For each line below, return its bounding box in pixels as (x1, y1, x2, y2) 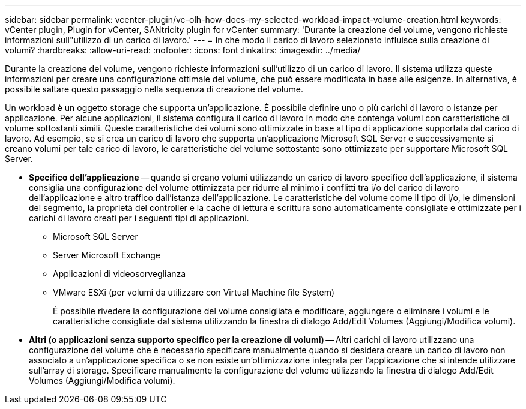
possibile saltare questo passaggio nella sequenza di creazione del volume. (5, 84, 303, 94)
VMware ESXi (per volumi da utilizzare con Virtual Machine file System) (53, 287, 335, 297)
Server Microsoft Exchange (53, 250, 160, 260)
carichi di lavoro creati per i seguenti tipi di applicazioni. (29, 213, 249, 223)
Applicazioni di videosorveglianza (53, 269, 186, 279)
